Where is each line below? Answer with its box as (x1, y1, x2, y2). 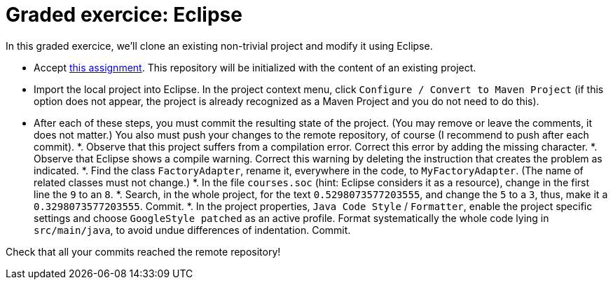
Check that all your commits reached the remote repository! (6, 245, 281, 258)
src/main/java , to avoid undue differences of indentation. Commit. (34, 223, 351, 236)
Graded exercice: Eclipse (6, 3, 242, 27)
